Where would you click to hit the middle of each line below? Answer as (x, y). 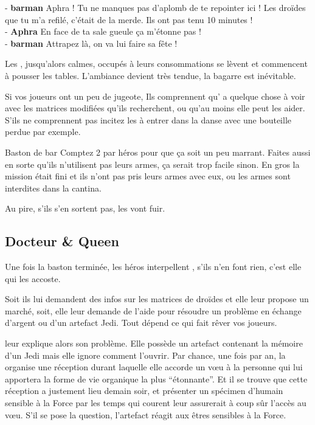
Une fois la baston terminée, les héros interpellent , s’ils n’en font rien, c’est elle (153, 267)
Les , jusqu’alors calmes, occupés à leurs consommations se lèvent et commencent (156, 64)
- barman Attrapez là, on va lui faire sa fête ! (91, 43)
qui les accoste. (33, 278)
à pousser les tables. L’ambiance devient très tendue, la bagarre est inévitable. (151, 75)
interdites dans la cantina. (53, 188)
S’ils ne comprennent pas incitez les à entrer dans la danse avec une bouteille (148, 119)
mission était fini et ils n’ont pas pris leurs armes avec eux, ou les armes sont (148, 176)
